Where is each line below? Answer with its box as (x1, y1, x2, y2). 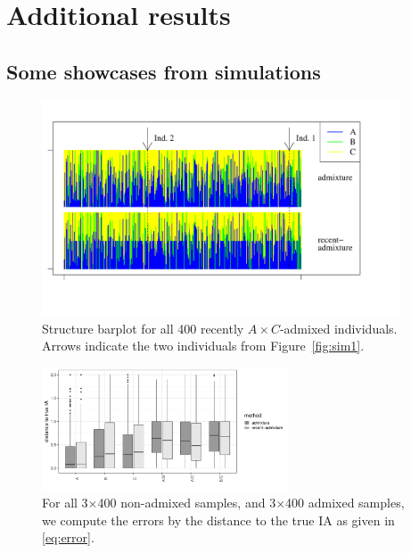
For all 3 (42, 493, 88, 512)
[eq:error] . (42, 528, 95, 547)
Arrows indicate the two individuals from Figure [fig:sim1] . (42, 336, 365, 355)
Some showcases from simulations (6, 57, 321, 85)
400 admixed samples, (285, 493, 405, 512)
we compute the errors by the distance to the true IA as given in (42, 510, 395, 529)
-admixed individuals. (279, 318, 398, 337)
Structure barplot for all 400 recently (42, 318, 244, 337)
